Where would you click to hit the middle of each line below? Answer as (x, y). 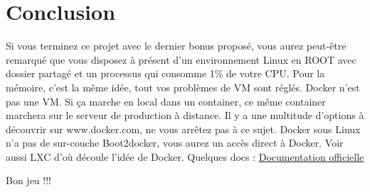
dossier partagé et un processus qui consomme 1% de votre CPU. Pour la (165, 73)
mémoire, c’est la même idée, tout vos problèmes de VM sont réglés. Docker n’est (183, 87)
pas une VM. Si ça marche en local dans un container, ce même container (166, 101)
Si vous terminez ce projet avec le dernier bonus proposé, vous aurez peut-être (176, 46)
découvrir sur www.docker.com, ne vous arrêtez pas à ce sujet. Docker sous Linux (183, 129)
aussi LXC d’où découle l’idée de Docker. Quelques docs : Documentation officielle (185, 156)
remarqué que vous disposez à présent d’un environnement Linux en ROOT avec (181, 59)
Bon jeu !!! (28, 180)
